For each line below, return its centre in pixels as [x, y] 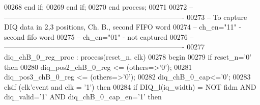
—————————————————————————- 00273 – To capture [126, 17]
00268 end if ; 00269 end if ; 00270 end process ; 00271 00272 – [98, 7]
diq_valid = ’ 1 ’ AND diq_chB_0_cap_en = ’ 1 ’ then [83, 97]
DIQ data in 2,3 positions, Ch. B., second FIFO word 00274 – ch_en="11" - [123, 27]
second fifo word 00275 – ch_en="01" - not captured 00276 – [99, 36]
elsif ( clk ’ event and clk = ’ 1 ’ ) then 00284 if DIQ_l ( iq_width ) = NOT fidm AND [130, 86]
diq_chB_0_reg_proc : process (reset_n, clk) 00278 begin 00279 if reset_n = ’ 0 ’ [128, 56]
